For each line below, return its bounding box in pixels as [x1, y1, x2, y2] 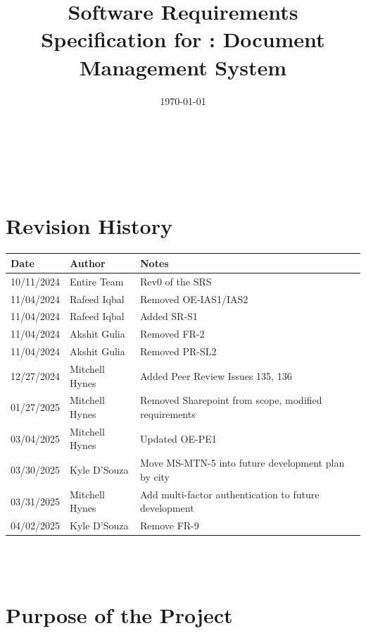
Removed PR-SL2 [140, 344, 217, 359]
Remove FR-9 [140, 518, 199, 533]
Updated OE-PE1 [140, 431, 217, 445]
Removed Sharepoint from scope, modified [140, 393, 322, 407]
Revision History [6, 211, 172, 240]
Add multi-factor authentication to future [140, 486, 320, 501]
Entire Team [70, 274, 124, 288]
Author [70, 255, 106, 270]
